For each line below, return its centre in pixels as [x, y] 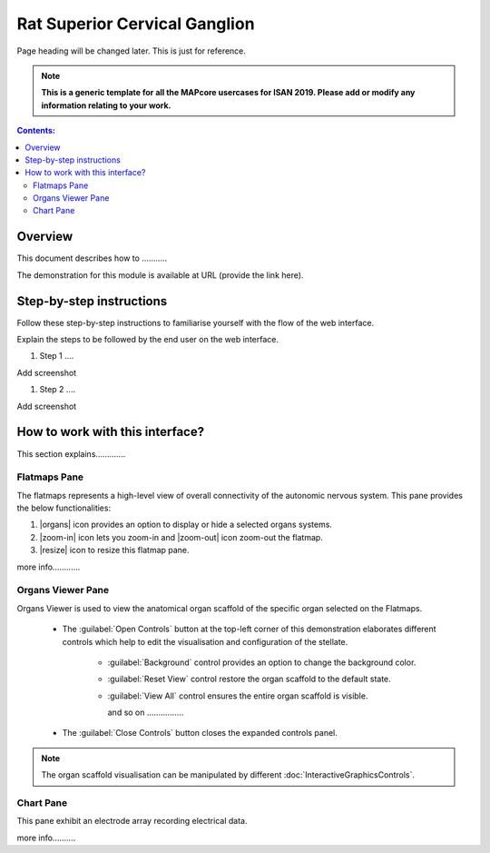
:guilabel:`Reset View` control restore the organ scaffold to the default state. [250, 679]
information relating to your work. [106, 105]
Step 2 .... [58, 390]
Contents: [36, 131]
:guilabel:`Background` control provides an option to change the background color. [262, 662]
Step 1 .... [57, 356]
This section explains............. [71, 453]
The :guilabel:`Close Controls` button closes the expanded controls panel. [200, 733]
